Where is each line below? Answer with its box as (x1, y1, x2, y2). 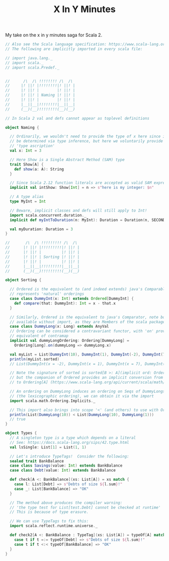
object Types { (5, 431, 37, 436)
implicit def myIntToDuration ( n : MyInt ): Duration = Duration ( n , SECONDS (10, 217, 167, 223)
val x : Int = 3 (10, 148, 42, 154)
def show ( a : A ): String (14, 167, 64, 172)
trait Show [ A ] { (10, 162, 44, 167)
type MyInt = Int (10, 199, 46, 204)
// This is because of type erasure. (10, 509, 89, 515)
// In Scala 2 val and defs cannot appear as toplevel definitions (5, 116, 150, 121)
